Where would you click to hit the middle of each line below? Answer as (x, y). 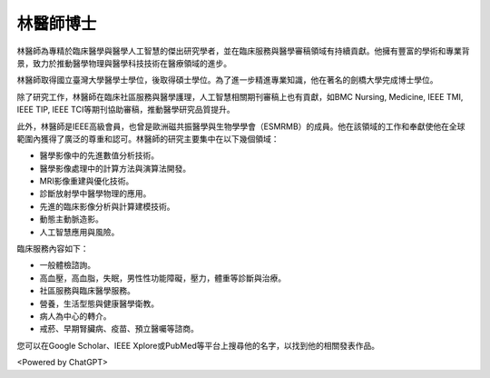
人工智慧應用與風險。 (79, 232)
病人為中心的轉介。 (75, 316)
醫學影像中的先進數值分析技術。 (99, 155)
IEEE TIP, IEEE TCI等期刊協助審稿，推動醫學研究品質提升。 (126, 110)
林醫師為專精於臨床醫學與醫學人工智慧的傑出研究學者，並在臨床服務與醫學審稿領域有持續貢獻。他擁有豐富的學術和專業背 (243, 51)
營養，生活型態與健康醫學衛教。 (99, 303)
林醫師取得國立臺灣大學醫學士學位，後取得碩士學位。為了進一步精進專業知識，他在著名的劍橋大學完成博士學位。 (227, 80)
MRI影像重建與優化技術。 (87, 181)
